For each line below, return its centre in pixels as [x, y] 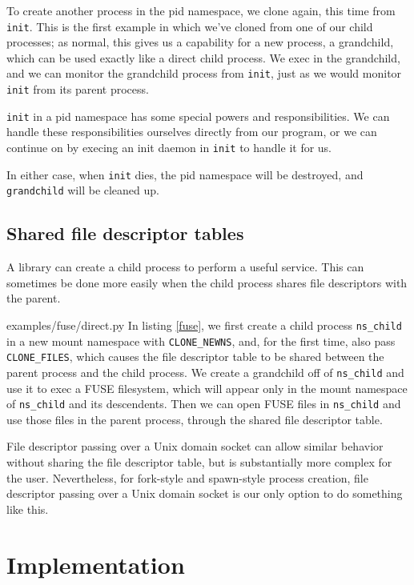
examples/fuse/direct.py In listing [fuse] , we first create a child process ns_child [204, 325]
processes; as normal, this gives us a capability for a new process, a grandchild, [200, 42]
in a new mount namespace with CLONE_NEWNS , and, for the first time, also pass [201, 341]
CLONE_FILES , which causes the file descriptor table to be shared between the [195, 357]
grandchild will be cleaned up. [83, 190]
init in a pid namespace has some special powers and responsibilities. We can [198, 116]
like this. [28, 509]
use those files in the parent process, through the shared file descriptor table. [195, 419]
